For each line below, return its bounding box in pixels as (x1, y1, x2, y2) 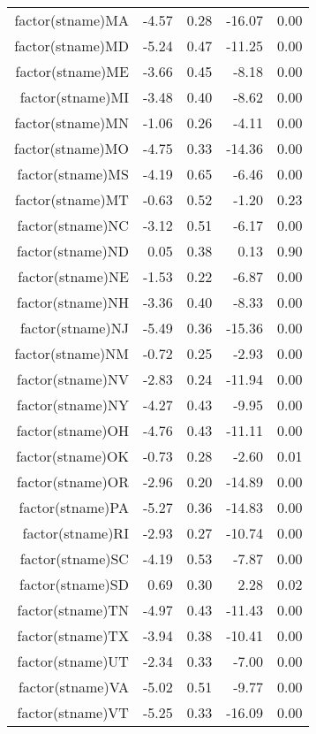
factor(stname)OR (16, 471, 129, 492)
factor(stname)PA (19, 497, 129, 517)
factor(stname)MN (14, 112, 129, 133)
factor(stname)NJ (19, 317, 129, 338)
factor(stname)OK (16, 446, 129, 466)
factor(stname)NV (17, 369, 129, 389)
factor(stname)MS (17, 164, 129, 184)
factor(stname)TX (17, 625, 129, 646)
